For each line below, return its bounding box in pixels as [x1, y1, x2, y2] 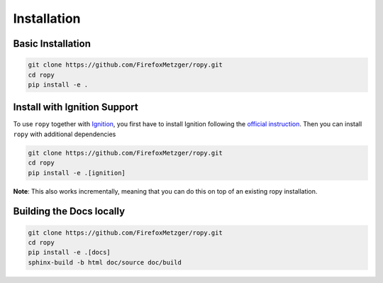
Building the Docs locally [13, 206, 126, 218]
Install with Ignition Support [13, 101, 138, 113]
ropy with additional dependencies [13, 130, 116, 138]
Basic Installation [13, 38, 91, 50]
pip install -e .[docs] [28, 248, 111, 257]
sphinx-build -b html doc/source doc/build [28, 258, 182, 266]
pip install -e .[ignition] [28, 169, 126, 177]
